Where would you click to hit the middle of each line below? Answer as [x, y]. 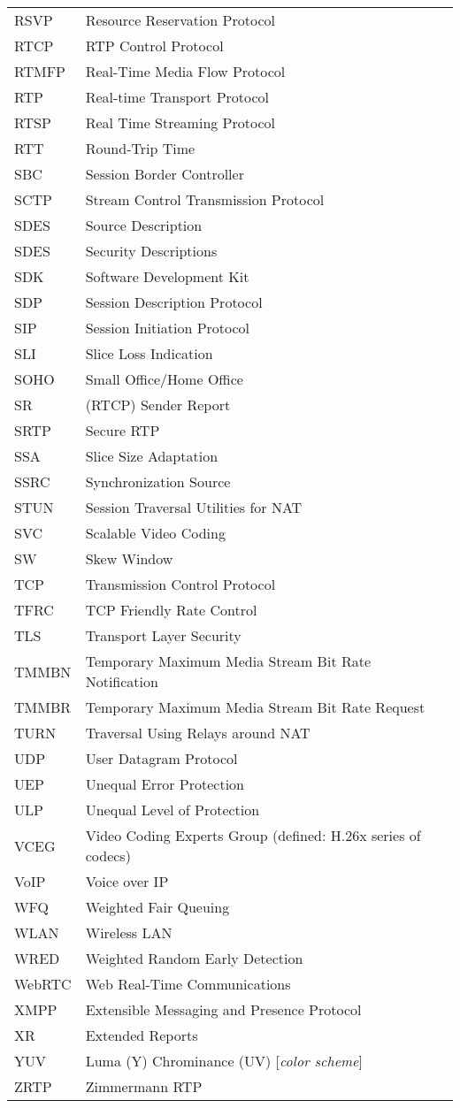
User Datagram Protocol [161, 758]
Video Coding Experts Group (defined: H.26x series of [253, 835]
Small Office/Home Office [164, 379]
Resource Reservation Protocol [180, 20]
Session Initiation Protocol [168, 328]
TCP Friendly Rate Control [171, 610]
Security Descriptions [151, 251]
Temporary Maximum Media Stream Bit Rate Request [255, 707]
